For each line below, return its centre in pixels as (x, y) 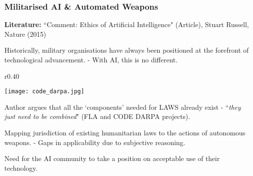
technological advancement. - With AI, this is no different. (91, 59)
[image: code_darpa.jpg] (44, 92)
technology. (21, 168)
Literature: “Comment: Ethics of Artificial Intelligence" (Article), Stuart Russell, (127, 24)
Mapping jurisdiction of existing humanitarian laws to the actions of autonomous (125, 133)
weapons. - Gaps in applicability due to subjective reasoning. (95, 142)
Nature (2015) (25, 34)
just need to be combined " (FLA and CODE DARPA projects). (97, 116)
